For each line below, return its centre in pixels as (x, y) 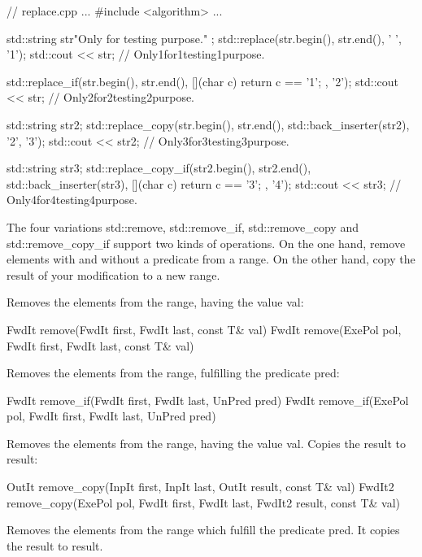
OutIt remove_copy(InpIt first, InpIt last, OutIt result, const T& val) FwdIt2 (200, 487)
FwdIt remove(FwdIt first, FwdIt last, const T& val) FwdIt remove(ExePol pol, (204, 329)
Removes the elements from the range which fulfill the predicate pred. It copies (203, 530)
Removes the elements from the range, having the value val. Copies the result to (206, 443)
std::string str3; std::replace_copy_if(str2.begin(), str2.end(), (159, 168)
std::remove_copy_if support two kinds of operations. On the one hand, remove (206, 243)
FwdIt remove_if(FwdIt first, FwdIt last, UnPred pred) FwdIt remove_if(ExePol (208, 400)
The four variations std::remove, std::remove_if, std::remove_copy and (183, 226)
